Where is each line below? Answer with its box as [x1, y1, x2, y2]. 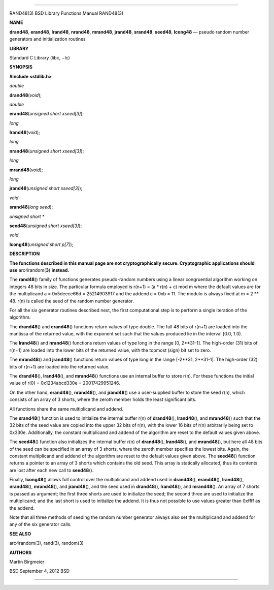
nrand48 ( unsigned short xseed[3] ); [9, 148, 84, 154]
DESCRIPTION [9, 251, 40, 257]
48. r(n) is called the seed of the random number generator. [9, 298, 134, 304]
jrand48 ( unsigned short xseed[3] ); [9, 185, 83, 192]
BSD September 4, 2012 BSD [9, 568, 70, 574]
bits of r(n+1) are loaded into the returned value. [9, 363, 110, 369]
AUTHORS [9, 549, 32, 555]
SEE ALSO [9, 531, 31, 537]
